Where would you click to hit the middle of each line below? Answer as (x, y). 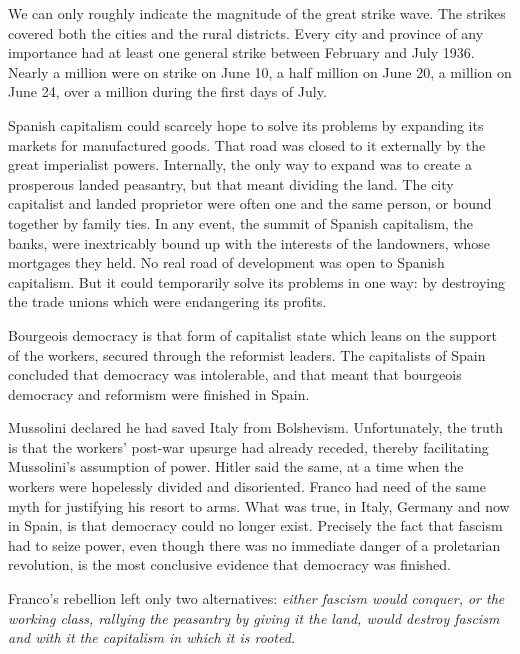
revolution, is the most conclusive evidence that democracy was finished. (229, 564)
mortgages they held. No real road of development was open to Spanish (226, 262)
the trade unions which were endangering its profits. (167, 301)
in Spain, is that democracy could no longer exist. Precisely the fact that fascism (255, 525)
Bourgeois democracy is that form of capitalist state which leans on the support (252, 334)
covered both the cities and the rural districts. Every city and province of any (246, 32)
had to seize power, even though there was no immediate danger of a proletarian (254, 544)
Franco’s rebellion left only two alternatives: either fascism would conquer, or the (256, 598)
